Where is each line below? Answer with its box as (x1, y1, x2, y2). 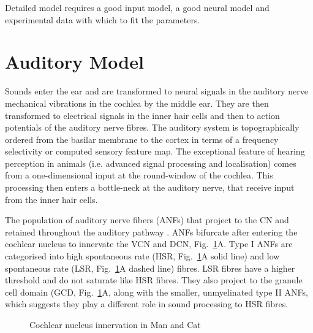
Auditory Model (5, 49, 144, 74)
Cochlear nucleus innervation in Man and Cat (29, 318, 201, 331)
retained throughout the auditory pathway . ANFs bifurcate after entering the (5, 225, 298, 238)
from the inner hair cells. (5, 193, 98, 205)
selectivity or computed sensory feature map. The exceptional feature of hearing (5, 145, 305, 158)
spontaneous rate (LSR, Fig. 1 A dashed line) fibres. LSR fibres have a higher (5, 261, 295, 274)
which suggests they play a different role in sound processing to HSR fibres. (5, 297, 288, 310)
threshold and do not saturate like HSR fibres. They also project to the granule (5, 274, 303, 286)
